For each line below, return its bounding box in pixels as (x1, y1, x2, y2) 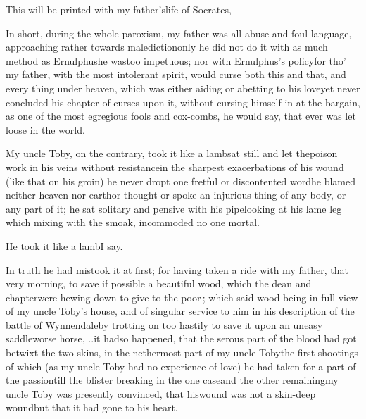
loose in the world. (6, 122, 85, 137)
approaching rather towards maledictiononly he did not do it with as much (6, 39, 328, 54)
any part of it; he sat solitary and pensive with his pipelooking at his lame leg (6, 201, 342, 215)
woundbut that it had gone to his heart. (6, 400, 178, 415)
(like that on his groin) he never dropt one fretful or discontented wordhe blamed (6, 173, 356, 188)
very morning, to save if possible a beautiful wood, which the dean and (6, 276, 312, 291)
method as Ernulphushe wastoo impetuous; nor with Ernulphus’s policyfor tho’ (6, 53, 346, 68)
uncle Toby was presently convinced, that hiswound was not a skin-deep (6, 386, 316, 401)
